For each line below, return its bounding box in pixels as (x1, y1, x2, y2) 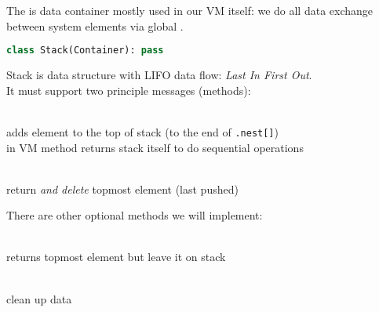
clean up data (6, 290, 72, 307)
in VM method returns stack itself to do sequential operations (6, 139, 304, 155)
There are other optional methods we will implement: (6, 207, 263, 223)
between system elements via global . (6, 17, 184, 34)
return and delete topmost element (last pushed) (6, 180, 239, 197)
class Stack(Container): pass (6, 45, 164, 56)
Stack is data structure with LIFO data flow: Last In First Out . (6, 67, 312, 83)
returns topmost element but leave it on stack (6, 249, 226, 265)
